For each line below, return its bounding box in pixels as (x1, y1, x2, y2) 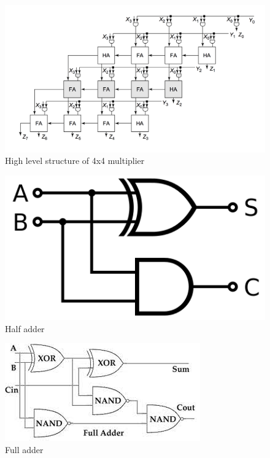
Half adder (5, 322, 45, 335)
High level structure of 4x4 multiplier (5, 154, 145, 167)
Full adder (5, 443, 44, 456)
